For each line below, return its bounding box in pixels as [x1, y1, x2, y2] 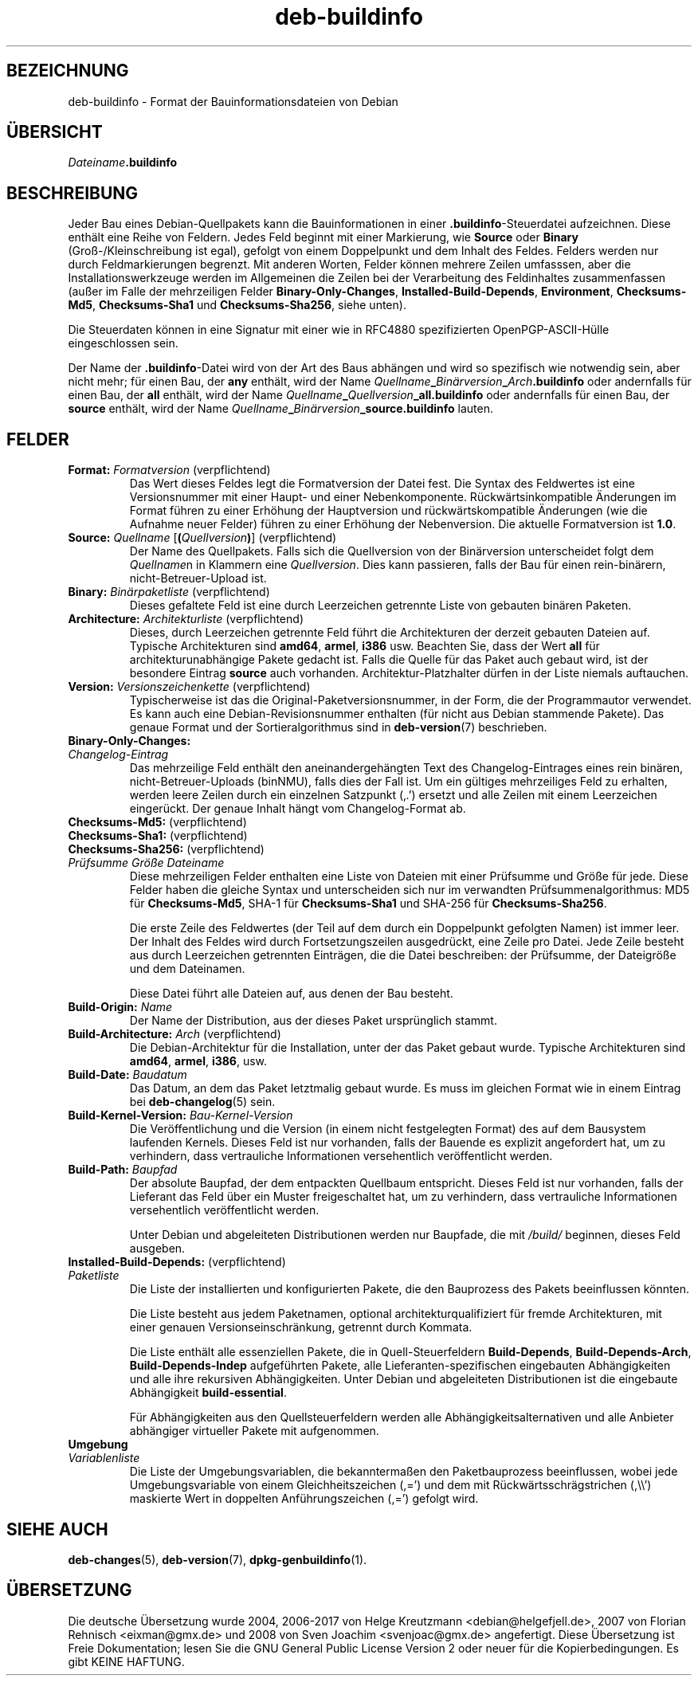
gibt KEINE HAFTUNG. [68, 1654, 185, 1668]
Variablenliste [68, 1451, 140, 1465]
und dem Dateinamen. [129, 962, 245, 976]
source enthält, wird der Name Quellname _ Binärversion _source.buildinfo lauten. [68, 402, 494, 416]
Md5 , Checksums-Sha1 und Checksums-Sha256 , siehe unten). [68, 298, 406, 312]
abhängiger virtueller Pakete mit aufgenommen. [129, 1424, 379, 1438]
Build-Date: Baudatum [68, 1068, 187, 1082]
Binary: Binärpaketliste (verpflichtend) [68, 585, 270, 599]
